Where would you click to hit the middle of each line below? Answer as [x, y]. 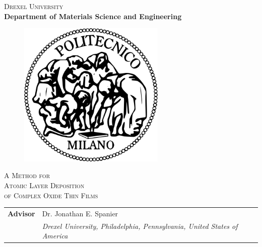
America [55, 236]
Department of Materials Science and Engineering [93, 16]
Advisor [21, 213]
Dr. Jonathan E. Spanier [80, 213]
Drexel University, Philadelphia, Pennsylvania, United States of [140, 226]
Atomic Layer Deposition [44, 185]
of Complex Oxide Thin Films [51, 195]
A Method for [27, 175]
